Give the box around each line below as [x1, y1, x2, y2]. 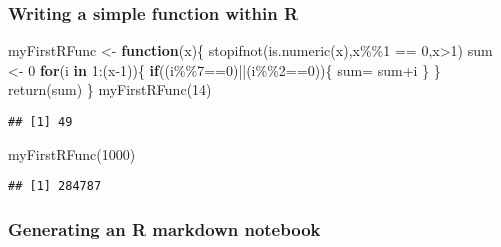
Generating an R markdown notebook [8, 216, 321, 241]
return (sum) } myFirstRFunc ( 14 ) [8, 79, 212, 100]
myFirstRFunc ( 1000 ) [8, 143, 136, 164]
